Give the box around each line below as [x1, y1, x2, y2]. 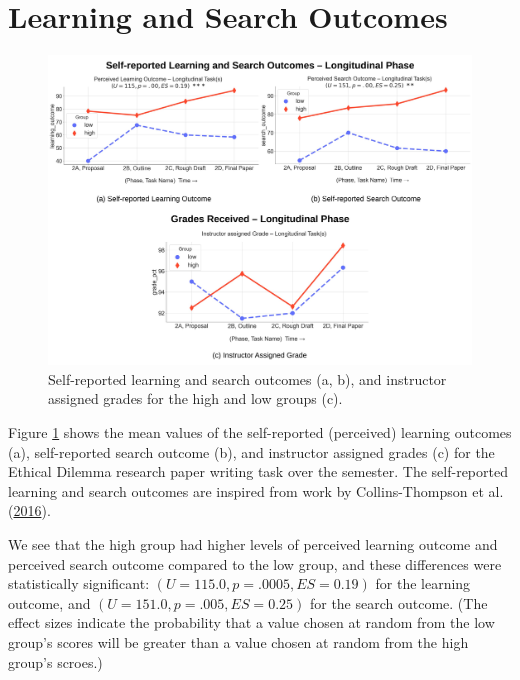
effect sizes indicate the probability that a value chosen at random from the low [8, 612, 495, 633]
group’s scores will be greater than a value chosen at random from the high [8, 631, 469, 652]
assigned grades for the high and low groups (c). [48, 388, 343, 409]
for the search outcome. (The [309, 592, 488, 613]
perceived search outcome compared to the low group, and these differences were [8, 553, 502, 574]
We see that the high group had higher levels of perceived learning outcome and [8, 534, 498, 554]
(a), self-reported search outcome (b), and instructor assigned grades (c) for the [8, 441, 495, 462]
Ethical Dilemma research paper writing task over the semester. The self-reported [8, 461, 508, 482]
